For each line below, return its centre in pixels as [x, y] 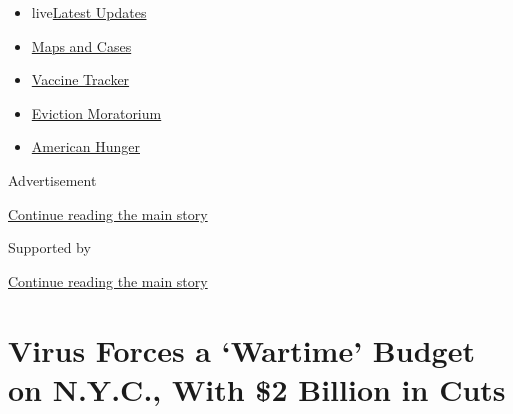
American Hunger [85, 146]
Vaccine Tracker [80, 79]
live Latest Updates [89, 12]
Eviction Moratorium [96, 112]
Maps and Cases [81, 45]
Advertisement [52, 179]
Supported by [49, 247]
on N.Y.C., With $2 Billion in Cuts [257, 388]
